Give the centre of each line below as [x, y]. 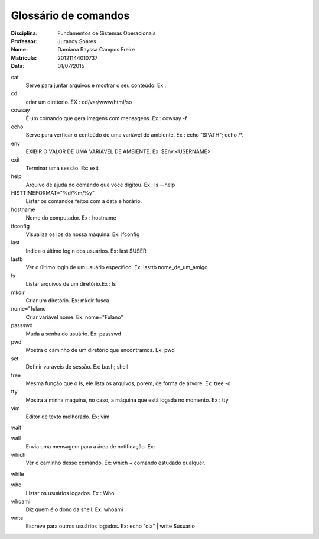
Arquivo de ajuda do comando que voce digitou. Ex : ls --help [100, 185]
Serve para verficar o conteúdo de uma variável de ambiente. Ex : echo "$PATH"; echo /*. [135, 135]
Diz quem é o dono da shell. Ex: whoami [74, 509]
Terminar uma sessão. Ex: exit [62, 168]
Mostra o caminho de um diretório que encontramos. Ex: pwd [100, 350]
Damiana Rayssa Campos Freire [96, 50]
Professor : [24, 41]
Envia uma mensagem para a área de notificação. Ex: [90, 446]
